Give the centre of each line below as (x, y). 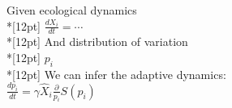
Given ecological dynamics (72, 10)
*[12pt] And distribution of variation (97, 42)
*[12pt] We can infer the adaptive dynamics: (116, 74)
